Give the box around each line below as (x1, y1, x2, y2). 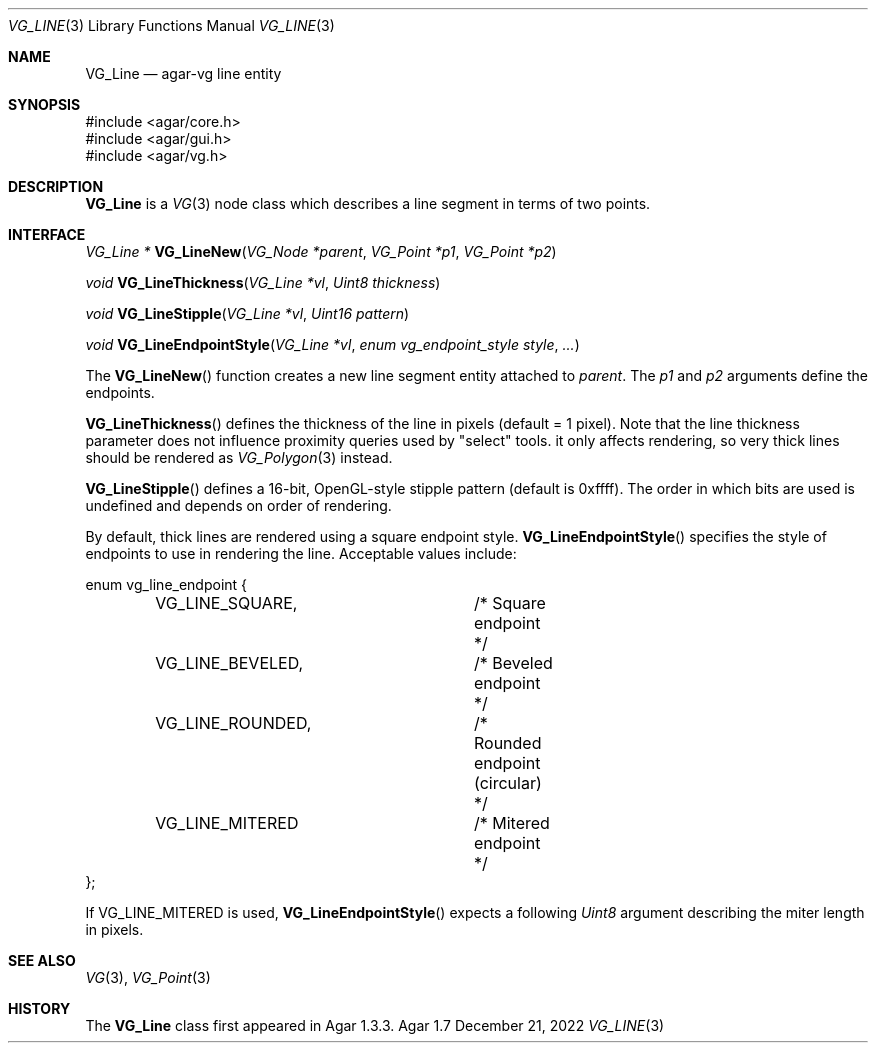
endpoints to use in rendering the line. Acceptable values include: (85, 545, 517, 562)
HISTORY (8, 1000, 71, 1017)
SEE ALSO (8, 952, 76, 969)
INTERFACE (8, 226, 86, 243)
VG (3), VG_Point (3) (85, 969, 211, 986)
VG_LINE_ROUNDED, (155, 713, 312, 733)
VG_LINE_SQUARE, (155, 593, 298, 613)
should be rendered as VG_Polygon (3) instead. (85, 449, 393, 466)
